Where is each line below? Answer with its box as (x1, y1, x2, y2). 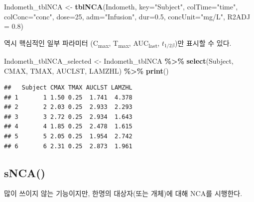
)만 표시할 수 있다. (175, 37, 232, 48)
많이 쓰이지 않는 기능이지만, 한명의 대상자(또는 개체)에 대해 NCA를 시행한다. (4, 188, 243, 199)
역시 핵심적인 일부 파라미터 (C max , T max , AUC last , (4, 37, 160, 49)
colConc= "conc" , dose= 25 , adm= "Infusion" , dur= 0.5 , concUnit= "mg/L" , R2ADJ (4, 11, 251, 21)
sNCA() (4, 165, 45, 180)
